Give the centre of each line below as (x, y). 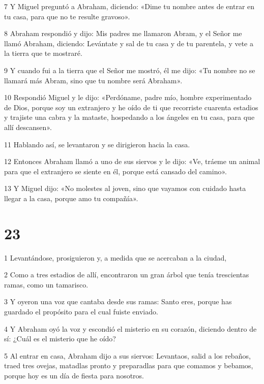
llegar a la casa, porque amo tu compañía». (71, 198)
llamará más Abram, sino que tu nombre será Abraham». (93, 80)
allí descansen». (28, 127)
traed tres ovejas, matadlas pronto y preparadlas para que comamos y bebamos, (129, 365)
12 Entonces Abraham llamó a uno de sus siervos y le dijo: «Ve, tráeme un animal (132, 161)
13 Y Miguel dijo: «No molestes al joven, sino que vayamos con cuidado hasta (125, 188)
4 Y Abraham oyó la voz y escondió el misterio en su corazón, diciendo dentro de (130, 328)
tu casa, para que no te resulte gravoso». (67, 16)
